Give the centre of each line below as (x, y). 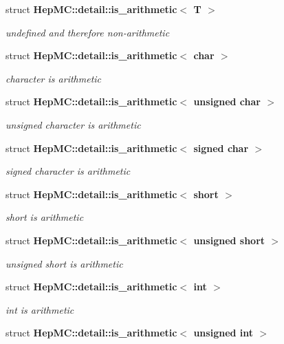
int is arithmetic (40, 309)
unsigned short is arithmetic (64, 263)
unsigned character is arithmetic (73, 124)
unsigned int (223, 333)
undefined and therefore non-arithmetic (88, 32)
